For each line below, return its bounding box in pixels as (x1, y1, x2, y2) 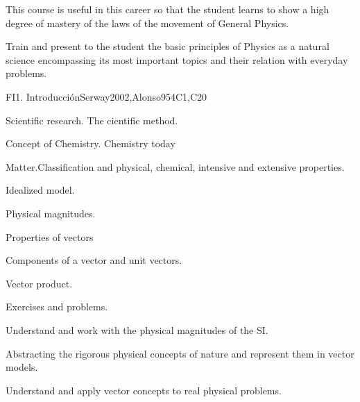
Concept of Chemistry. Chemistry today (6, 136, 175, 151)
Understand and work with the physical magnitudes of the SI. (6, 322, 268, 337)
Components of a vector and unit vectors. (6, 253, 182, 267)
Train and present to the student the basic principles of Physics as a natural (6, 39, 329, 53)
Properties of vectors (6, 229, 94, 244)
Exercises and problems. (6, 299, 108, 314)
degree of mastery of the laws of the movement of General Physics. (6, 15, 289, 30)
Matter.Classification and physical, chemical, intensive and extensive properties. (6, 159, 345, 174)
